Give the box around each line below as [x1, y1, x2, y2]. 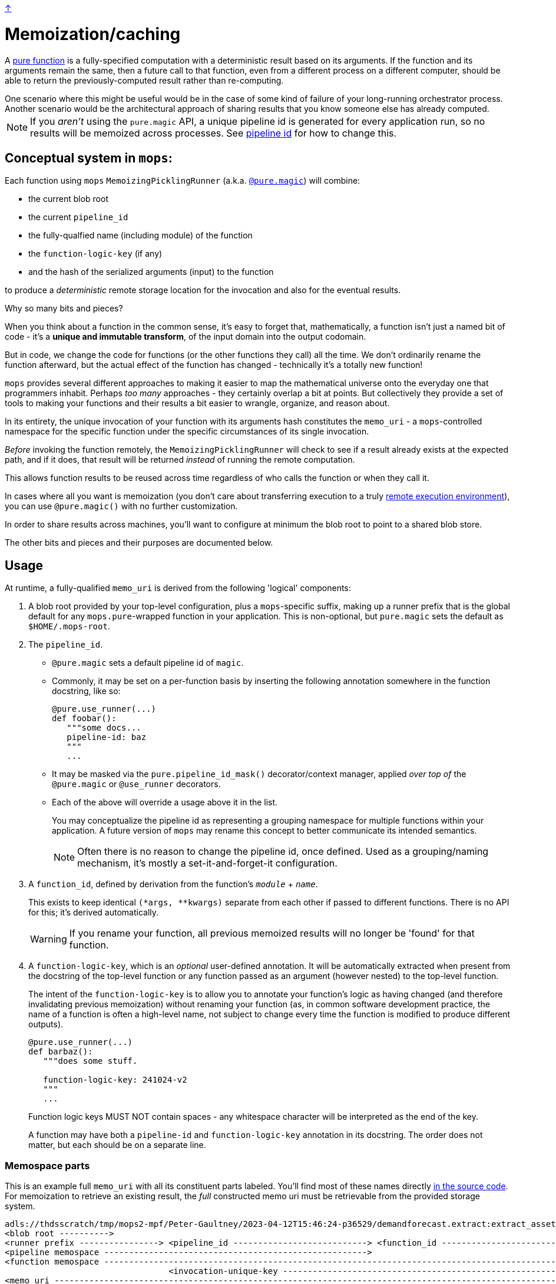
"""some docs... [67, 723, 141, 733]
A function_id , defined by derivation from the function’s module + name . [28, 879, 318, 890]
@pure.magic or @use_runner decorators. [52, 779, 221, 789]
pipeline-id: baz [67, 732, 147, 742]
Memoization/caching [5, 24, 181, 44]
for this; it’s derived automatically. [28, 907, 159, 918]
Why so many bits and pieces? [5, 303, 123, 314]
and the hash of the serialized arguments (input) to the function [28, 267, 274, 277]
